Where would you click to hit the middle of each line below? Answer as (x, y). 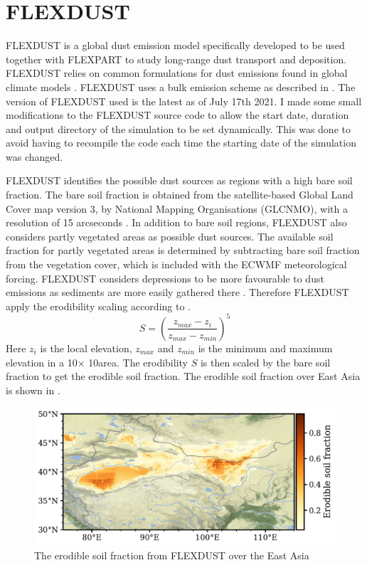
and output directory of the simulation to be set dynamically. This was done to (178, 128)
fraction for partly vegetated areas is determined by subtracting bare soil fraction (183, 250)
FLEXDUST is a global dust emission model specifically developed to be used (175, 45)
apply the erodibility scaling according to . (98, 306)
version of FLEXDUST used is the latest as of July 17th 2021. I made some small (184, 101)
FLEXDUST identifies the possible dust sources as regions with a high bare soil (179, 180)
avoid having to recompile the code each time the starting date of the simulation (181, 143)
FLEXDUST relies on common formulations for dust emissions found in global (177, 73)
